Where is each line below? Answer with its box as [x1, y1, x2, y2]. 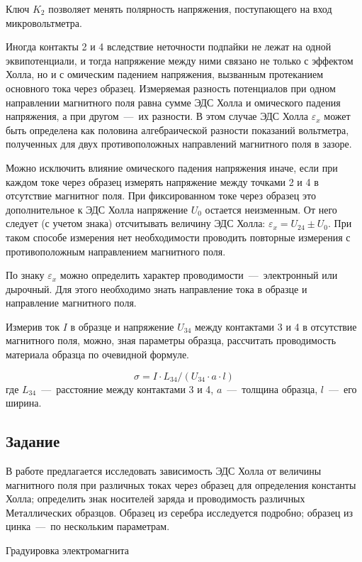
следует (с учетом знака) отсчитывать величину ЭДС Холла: [6, 216, 266, 231]
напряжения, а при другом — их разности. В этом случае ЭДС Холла [6, 109, 309, 123]
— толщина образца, [227, 381, 318, 396]
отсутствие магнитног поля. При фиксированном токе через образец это [6, 188, 316, 203]
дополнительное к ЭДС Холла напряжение [6, 202, 188, 216]
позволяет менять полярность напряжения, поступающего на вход [48, 1, 332, 16]
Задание [6, 430, 60, 452]
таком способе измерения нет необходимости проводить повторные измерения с [6, 229, 351, 244]
